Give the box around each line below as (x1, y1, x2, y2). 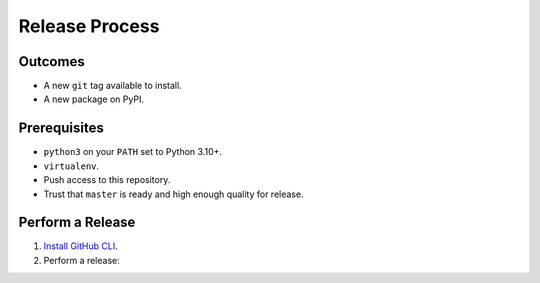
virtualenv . (43, 160, 100, 172)
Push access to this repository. (43, 174, 171, 186)
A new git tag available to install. (43, 80, 182, 92)
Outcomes (18, 53, 85, 70)
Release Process (18, 15, 160, 37)
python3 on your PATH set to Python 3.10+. (43, 146, 223, 158)
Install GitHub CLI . (43, 240, 119, 252)
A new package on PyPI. (43, 93, 145, 105)
